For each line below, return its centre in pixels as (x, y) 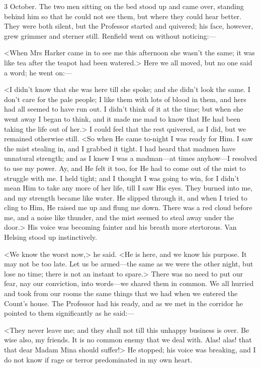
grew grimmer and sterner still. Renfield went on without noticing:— (110, 35)
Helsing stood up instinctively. (51, 237)
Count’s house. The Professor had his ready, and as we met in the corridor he (123, 303)
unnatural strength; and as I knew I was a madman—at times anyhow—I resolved (130, 158)
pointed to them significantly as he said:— (69, 313)
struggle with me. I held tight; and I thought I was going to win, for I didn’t (122, 178)
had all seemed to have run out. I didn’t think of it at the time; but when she (124, 109)
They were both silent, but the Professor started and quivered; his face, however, (129, 26)
